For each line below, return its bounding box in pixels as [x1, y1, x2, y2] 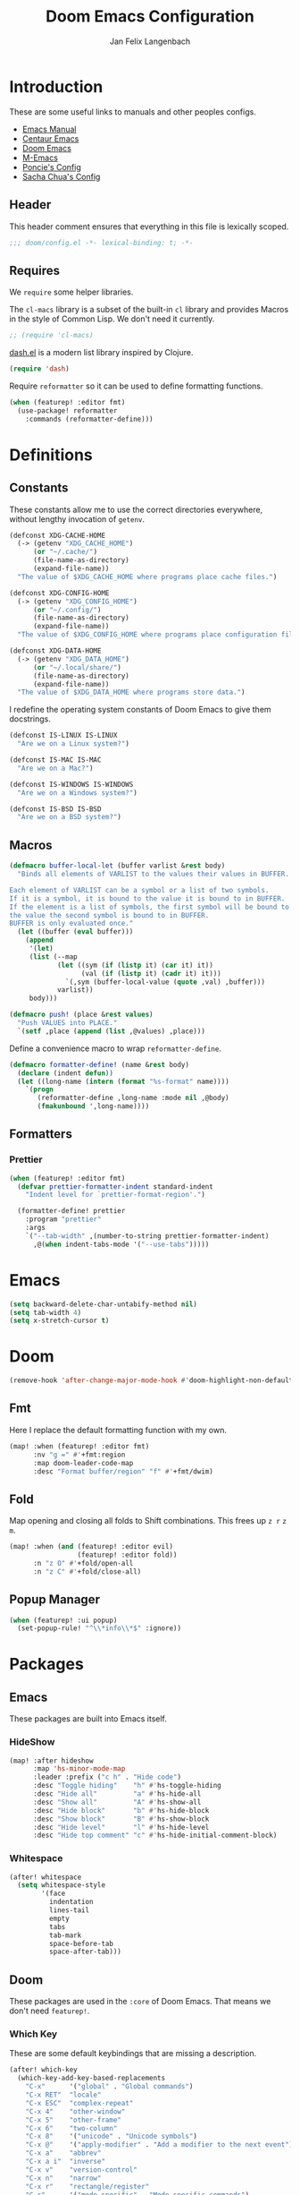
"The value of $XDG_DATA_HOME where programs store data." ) [17, 688, 246, 697]
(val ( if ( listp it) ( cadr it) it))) [80, 969, 221, 978]
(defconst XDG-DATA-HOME [9, 646, 102, 655]
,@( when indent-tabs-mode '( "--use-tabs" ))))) [32, 1240, 210, 1249]
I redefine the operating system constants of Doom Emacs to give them [9, 705, 271, 715]
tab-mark [48, 1931, 82, 1940]
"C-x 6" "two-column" [25, 2123, 118, 2132]
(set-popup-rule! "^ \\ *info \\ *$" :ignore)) [17, 1624, 181, 1633]
